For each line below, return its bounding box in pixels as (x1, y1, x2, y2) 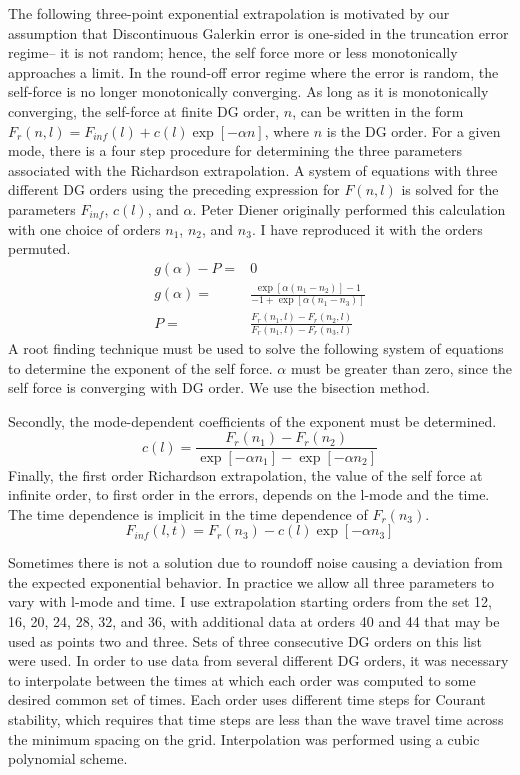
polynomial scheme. (8, 748, 128, 769)
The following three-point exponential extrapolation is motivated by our (8, 3, 450, 23)
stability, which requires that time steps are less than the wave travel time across (8, 709, 504, 730)
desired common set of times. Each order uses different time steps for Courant (8, 689, 486, 710)
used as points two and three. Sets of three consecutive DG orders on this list (8, 630, 482, 651)
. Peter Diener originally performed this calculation (192, 198, 506, 219)
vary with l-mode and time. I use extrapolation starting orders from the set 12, (8, 591, 492, 612)
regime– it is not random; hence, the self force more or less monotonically (8, 42, 458, 63)
